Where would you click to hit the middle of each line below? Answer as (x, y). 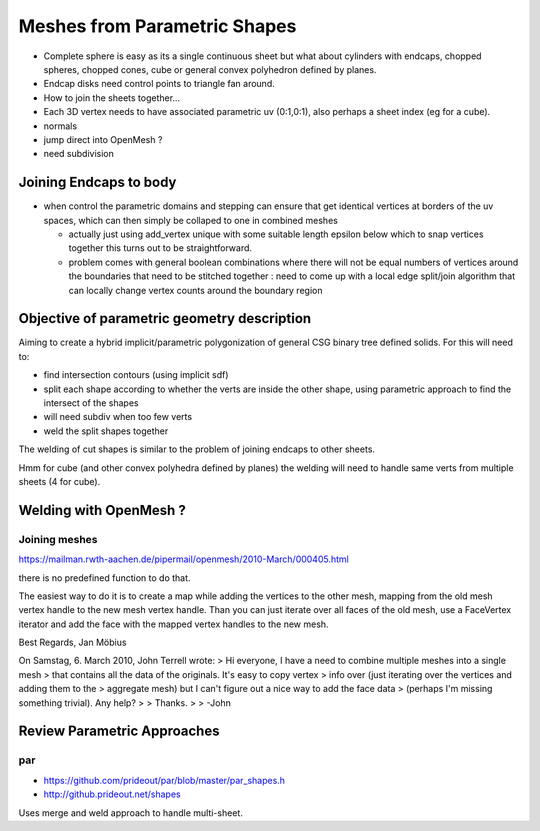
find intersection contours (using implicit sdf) (136, 375)
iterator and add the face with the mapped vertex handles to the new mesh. (173, 624)
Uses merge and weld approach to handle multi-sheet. (131, 812)
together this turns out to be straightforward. (160, 248)
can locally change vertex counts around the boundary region (195, 290)
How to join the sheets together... (111, 97)
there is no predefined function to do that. (104, 577)
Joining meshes (58, 539)
